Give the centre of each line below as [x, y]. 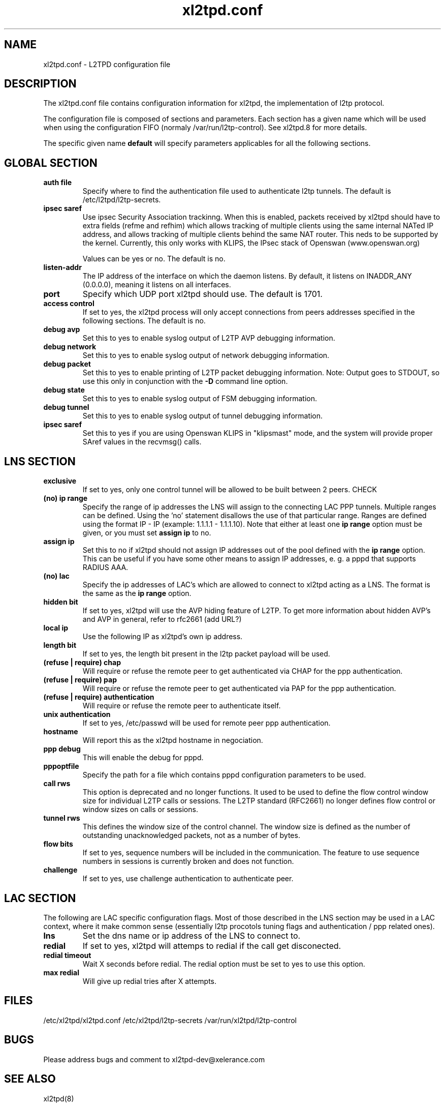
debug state [64, 390]
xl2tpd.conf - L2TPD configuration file [107, 64]
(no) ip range [66, 498]
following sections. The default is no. [144, 321]
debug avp [62, 330]
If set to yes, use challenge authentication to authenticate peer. [188, 879]
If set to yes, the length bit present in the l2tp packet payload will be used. [206, 654]
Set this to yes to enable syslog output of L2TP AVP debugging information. [209, 338]
